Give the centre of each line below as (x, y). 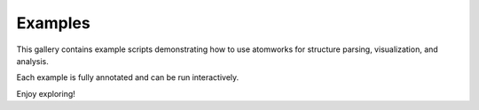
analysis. (32, 61)
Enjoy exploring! (46, 93)
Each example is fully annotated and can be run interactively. (128, 77)
